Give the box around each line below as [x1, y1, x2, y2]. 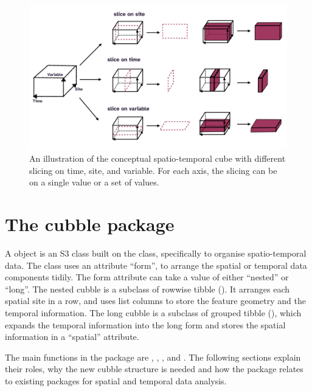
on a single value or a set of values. [29, 176, 159, 189]
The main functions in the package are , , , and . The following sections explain [5, 350, 301, 363]
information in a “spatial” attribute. [5, 330, 139, 343]
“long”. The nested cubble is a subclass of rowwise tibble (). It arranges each [5, 282, 290, 295]
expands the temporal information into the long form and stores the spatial [5, 318, 286, 331]
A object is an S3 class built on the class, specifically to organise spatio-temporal [5, 247, 307, 259]
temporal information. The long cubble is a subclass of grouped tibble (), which [5, 306, 302, 319]
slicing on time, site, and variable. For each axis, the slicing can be [29, 164, 277, 176]
